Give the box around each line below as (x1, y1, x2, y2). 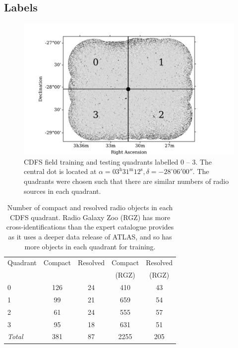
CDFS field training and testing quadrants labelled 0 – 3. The (24, 156, 212, 167)
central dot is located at (24, 166, 97, 176)
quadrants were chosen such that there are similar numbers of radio (24, 175, 229, 186)
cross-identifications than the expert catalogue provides (6, 222, 174, 232)
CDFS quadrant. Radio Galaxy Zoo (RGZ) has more (9, 212, 171, 222)
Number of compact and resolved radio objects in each (7, 202, 173, 213)
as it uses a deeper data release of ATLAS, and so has (8, 231, 172, 241)
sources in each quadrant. (24, 185, 101, 196)
